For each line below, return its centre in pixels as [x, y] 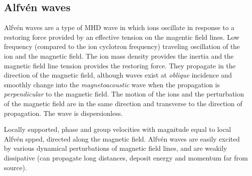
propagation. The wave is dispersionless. [63, 113]
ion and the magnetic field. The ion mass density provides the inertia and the [119, 56]
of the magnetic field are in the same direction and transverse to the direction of [123, 103]
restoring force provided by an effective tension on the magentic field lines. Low [122, 37]
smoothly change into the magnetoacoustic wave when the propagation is [112, 84]
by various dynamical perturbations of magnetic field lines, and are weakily [116, 148]
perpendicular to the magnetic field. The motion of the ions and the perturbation [124, 94]
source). [16, 167]
